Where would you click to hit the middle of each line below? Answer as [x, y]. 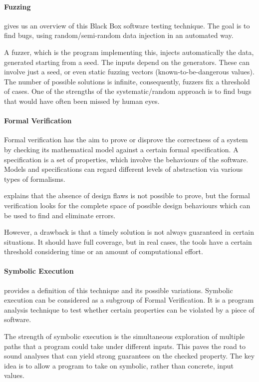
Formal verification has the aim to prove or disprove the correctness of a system [126, 140]
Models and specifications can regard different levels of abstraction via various [124, 169]
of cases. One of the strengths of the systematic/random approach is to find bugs [128, 91]
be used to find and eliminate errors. [60, 215]
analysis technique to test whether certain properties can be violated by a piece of [129, 309]
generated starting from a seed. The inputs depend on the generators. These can [127, 62]
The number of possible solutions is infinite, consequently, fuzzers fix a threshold [127, 81]
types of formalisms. [35, 179]
